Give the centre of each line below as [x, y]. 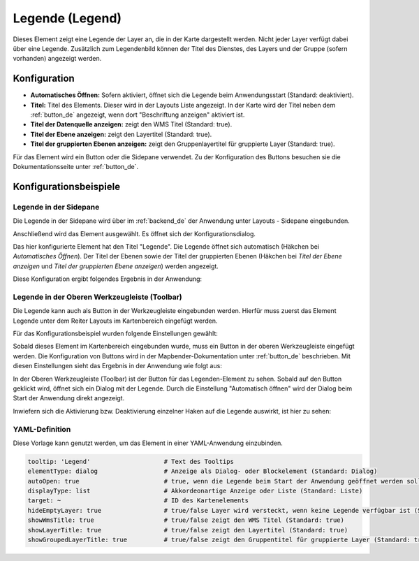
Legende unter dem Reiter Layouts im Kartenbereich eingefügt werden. [115, 321]
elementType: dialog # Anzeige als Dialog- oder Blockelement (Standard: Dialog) [203, 471]
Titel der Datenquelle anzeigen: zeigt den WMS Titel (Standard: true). [131, 124]
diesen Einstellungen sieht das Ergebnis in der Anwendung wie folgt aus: [118, 366]
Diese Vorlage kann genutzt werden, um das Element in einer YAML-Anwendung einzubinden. [148, 443]
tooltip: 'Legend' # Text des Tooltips [131, 461]
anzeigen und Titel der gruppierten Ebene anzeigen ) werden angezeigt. [116, 266]
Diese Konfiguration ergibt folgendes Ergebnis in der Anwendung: [108, 279]
